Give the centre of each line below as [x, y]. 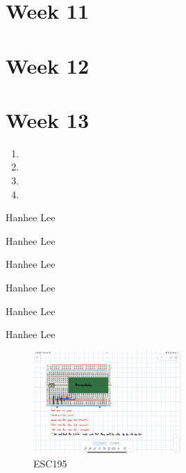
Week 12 [48, 65]
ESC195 [50, 463]
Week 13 [48, 119]
